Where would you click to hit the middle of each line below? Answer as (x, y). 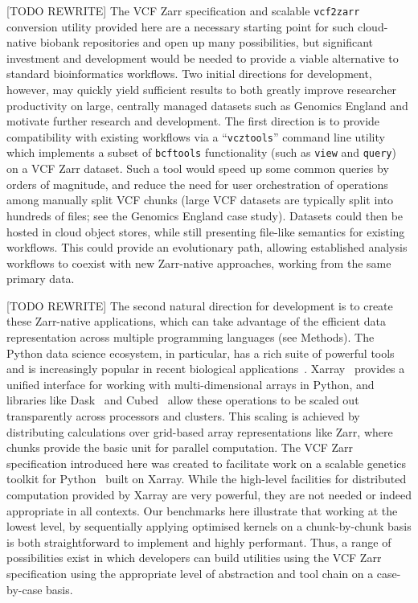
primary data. (41, 279)
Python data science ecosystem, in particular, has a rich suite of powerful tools (201, 353)
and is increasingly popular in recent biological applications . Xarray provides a (206, 369)
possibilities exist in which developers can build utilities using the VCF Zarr (194, 558)
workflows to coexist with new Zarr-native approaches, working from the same (199, 263)
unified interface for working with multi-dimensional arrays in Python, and (191, 384)
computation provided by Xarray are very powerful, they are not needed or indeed (209, 494)
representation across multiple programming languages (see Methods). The (191, 337)
